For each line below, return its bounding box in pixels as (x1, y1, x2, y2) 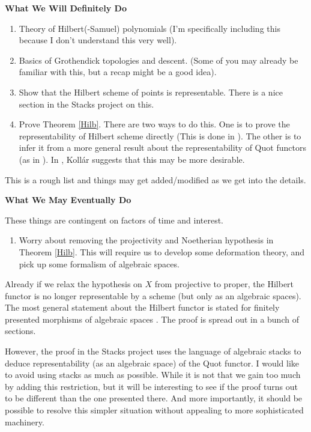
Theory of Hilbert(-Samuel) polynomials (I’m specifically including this (19, 22, 280, 34)
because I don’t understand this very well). (19, 34, 177, 46)
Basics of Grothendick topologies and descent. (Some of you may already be (19, 53, 298, 66)
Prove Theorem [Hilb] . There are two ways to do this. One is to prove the (19, 118, 290, 130)
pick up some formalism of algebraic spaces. (19, 257, 180, 270)
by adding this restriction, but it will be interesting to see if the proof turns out (5, 380, 298, 392)
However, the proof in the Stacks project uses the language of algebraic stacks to (5, 345, 301, 357)
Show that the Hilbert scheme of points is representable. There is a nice (19, 85, 283, 98)
